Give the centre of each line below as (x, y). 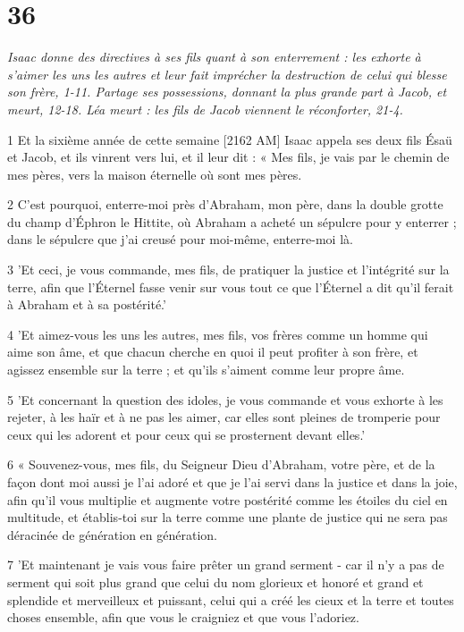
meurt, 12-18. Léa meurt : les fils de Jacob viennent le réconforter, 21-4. (205, 109)
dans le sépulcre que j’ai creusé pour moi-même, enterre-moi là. (180, 239)
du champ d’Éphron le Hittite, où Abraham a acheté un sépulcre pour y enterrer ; (232, 221)
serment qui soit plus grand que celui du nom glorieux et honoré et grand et (215, 581)
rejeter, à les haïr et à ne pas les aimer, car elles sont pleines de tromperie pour (224, 417)
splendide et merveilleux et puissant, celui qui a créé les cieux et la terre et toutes (231, 599)
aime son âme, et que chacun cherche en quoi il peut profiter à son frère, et (213, 352)
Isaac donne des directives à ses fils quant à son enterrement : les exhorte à (214, 57)
